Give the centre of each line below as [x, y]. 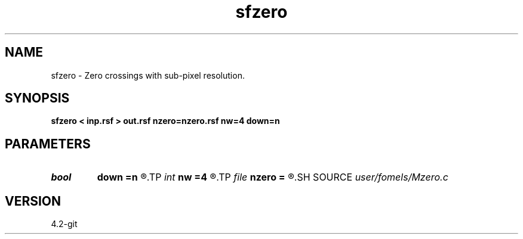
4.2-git [64, 224]
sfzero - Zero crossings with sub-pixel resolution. [148, 75]
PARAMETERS [48, 144]
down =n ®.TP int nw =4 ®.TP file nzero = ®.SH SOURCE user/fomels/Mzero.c [273, 177]
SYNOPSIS [37, 98]
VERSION [33, 201]
